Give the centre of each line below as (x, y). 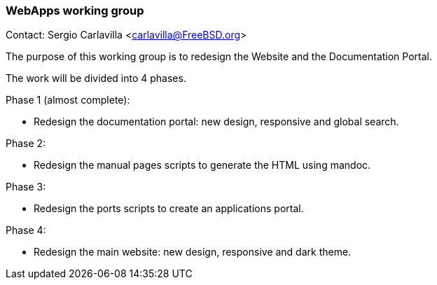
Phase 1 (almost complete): (68, 100)
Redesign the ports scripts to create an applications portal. (169, 209)
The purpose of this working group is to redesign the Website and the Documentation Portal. (219, 57)
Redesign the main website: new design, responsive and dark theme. (193, 252)
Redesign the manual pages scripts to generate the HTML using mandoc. (202, 165)
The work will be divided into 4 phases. (96, 78)
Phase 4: (26, 230)
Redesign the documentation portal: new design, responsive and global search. (216, 122)
